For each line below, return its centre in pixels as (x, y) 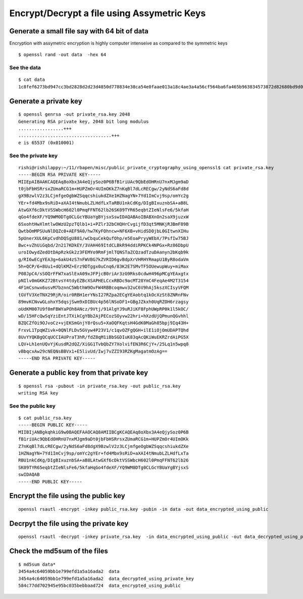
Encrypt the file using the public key (67, 496)
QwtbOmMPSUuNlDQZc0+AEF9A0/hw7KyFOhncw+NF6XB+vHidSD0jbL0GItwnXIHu (104, 231)
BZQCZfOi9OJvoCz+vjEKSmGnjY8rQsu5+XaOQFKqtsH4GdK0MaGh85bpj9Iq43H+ (104, 323)
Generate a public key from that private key (79, 373)
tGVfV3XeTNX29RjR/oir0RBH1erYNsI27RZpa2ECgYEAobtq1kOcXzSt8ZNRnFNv (104, 295)
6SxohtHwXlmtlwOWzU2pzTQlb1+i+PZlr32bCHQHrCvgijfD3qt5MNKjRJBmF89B (104, 224)
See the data (25, 68)
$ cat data (32, 80)
